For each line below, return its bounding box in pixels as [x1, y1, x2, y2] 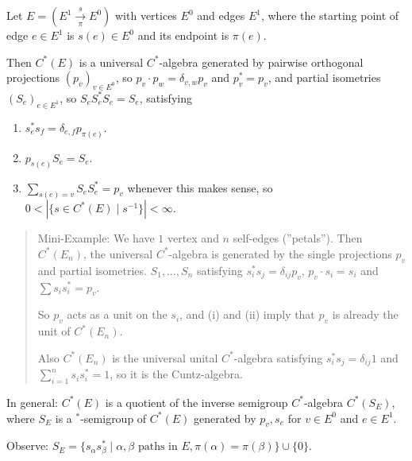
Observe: [6, 437, 49, 454]
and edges [197, 7, 245, 23]
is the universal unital [112, 349, 218, 366]
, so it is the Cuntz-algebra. [110, 366, 243, 382]
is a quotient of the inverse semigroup [105, 393, 288, 410]
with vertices [115, 7, 177, 23]
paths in [137, 441, 178, 453]
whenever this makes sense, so [127, 179, 273, 196]
